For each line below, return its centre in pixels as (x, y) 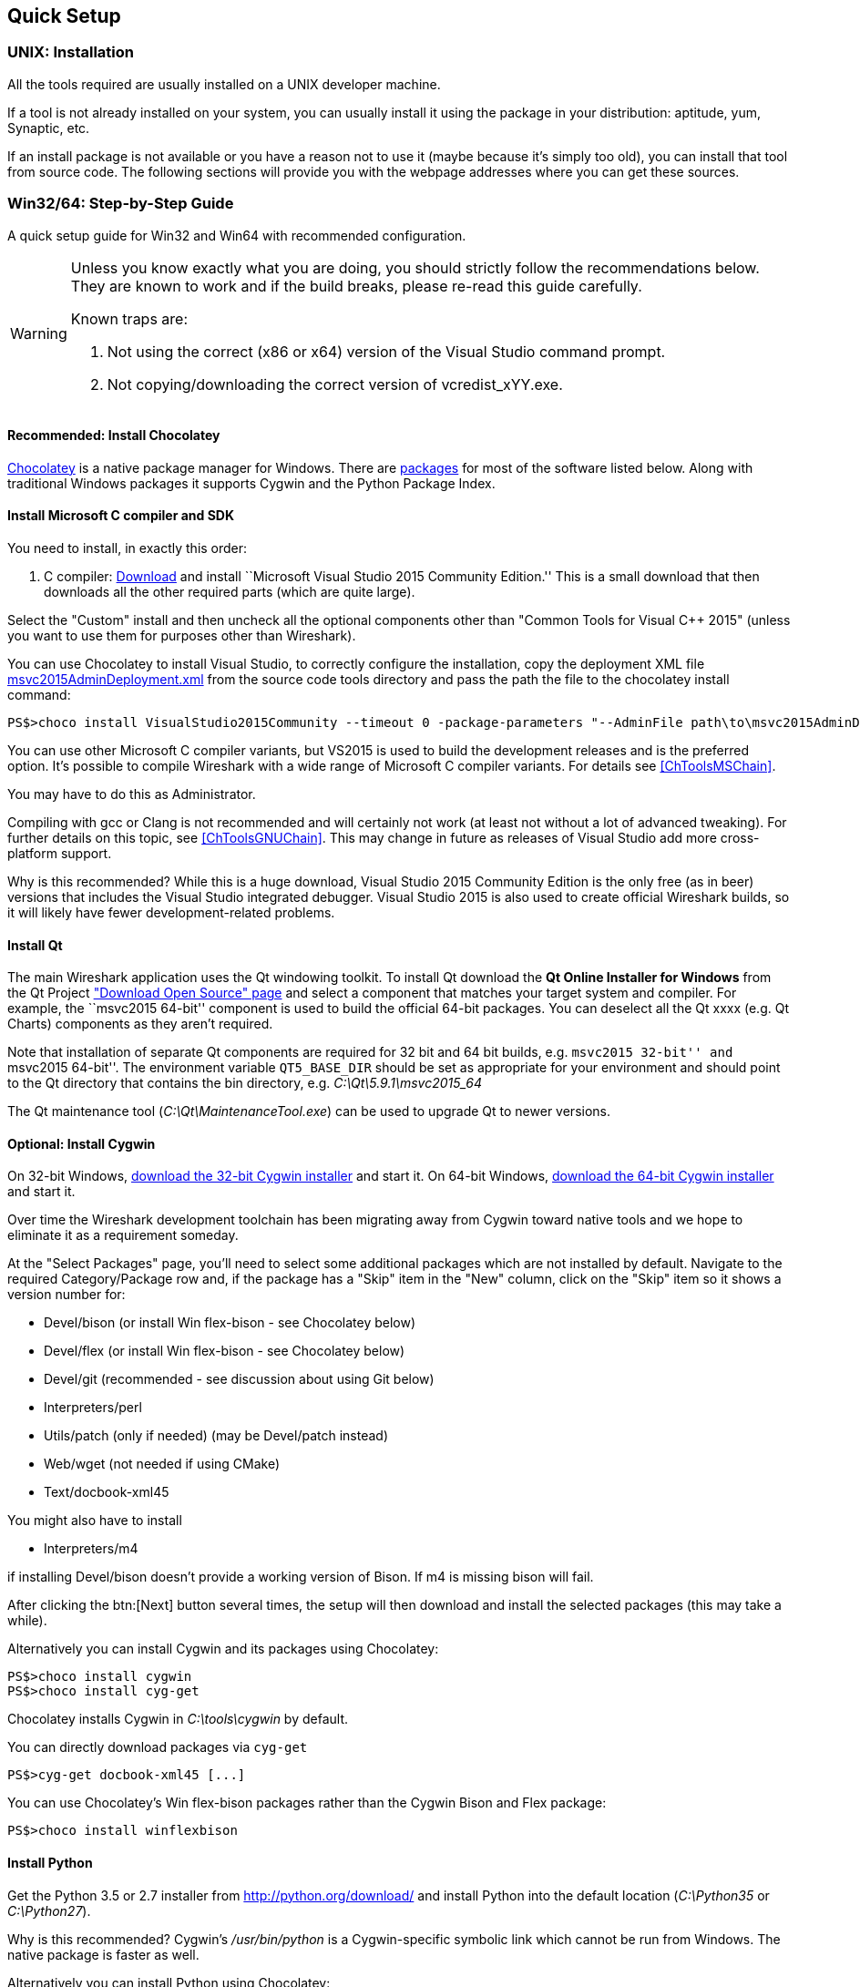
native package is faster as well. (103, 1954)
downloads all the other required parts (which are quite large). (230, 591)
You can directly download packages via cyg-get (158, 1747)
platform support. (60, 853)
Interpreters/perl (93, 1408)
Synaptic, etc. (49, 128)
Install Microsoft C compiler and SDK (121, 516)
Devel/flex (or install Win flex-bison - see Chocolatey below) (225, 1351)
